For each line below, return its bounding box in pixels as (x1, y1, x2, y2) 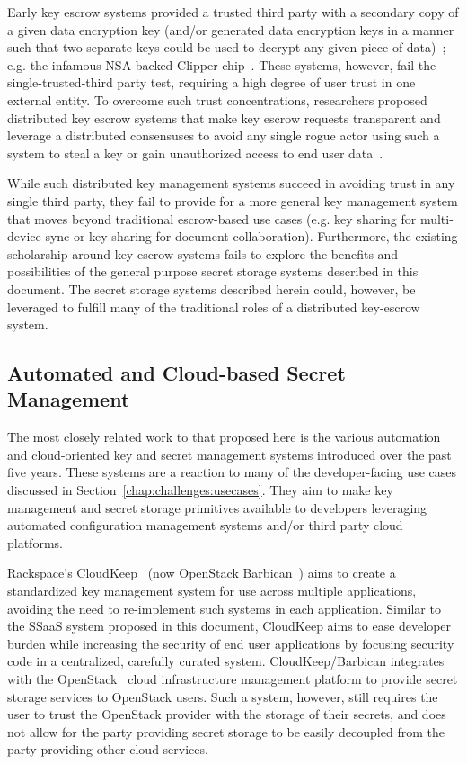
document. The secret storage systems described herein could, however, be (7, 279, 416, 298)
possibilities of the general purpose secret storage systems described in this (7, 262, 419, 281)
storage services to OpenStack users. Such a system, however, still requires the (7, 687, 438, 706)
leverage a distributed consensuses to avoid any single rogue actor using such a (7, 126, 440, 145)
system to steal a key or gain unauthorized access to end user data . (7, 143, 383, 162)
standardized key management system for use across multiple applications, (7, 581, 417, 600)
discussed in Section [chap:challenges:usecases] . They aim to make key (7, 481, 393, 499)
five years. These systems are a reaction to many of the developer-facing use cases (7, 463, 456, 481)
